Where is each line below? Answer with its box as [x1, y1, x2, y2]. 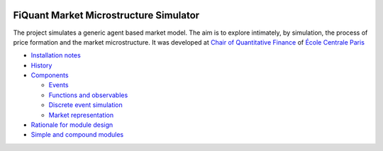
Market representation [48, 111, 113, 119]
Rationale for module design [30, 121, 113, 129]
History [30, 61, 52, 69]
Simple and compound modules [30, 130, 124, 139]
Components [30, 71, 69, 79]
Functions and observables [48, 91, 128, 99]
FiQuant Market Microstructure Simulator [13, 9, 200, 21]
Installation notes [30, 51, 81, 60]
